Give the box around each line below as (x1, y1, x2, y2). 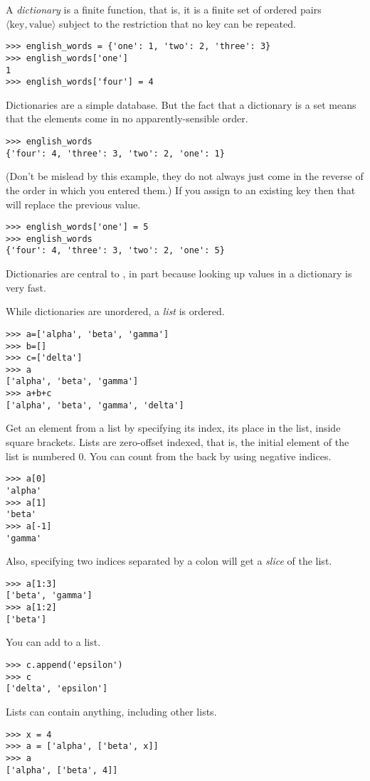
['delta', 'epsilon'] (6, 684, 108, 694)
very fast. (6, 280, 46, 294)
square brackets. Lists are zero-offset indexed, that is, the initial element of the (6, 435, 349, 450)
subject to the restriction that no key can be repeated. (59, 16, 296, 31)
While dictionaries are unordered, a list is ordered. (6, 304, 225, 319)
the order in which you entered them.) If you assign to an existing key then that (6, 182, 356, 197)
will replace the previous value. (6, 196, 141, 211)
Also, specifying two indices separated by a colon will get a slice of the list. (6, 553, 332, 568)
